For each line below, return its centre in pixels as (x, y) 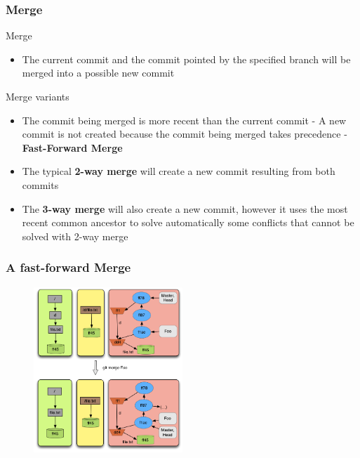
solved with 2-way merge (75, 236)
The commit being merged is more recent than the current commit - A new (184, 120)
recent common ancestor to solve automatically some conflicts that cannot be (188, 222)
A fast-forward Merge (68, 267)
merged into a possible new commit (98, 73)
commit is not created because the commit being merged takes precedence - (185, 134)
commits (40, 184)
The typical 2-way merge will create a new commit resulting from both (179, 171)
